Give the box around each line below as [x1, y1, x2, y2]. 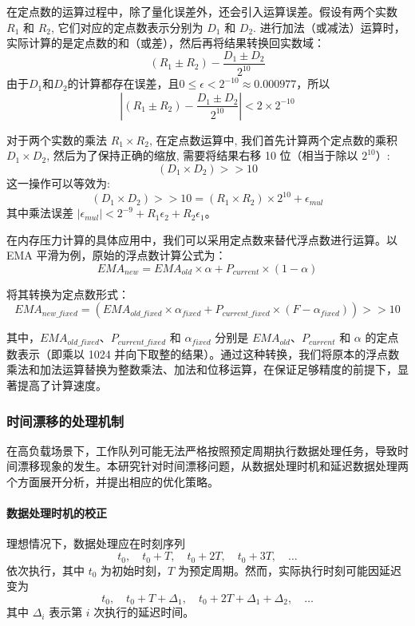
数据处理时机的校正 [6, 505, 107, 521]
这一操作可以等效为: [6, 174, 110, 191]
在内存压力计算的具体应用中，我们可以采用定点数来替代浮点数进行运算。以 [6, 231, 397, 248]
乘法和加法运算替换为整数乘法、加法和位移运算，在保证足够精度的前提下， [6, 361, 397, 378]
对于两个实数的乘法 [6, 131, 107, 148]
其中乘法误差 [6, 204, 73, 221]
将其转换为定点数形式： [6, 285, 129, 302]
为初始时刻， [101, 561, 168, 578]
